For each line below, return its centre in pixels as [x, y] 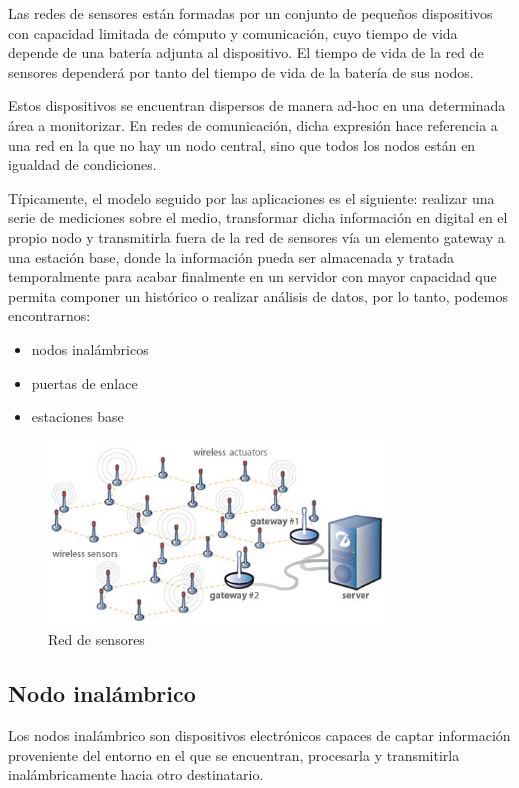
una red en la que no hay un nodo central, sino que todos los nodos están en [242, 144]
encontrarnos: [49, 315]
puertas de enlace [84, 382]
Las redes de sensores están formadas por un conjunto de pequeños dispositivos [250, 13]
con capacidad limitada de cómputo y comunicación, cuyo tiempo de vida [233, 32]
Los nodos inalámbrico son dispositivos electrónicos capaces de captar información [259, 735]
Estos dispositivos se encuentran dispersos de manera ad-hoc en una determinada [257, 105]
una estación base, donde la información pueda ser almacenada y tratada [231, 256]
